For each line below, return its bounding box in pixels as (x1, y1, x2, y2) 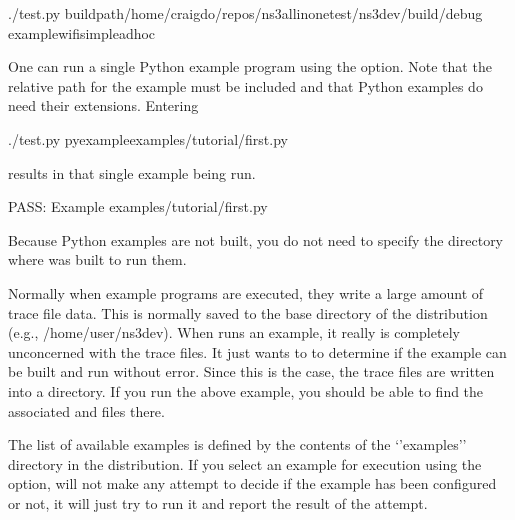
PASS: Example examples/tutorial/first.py (8, 196, 268, 217)
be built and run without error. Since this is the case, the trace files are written (8, 361, 495, 382)
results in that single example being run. (8, 162, 256, 183)
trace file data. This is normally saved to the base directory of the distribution (8, 302, 488, 323)
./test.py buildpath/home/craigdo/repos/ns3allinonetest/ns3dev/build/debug (8, 3, 483, 23)
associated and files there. (8, 400, 165, 421)
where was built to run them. (8, 249, 187, 270)
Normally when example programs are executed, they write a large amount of (8, 282, 484, 303)
